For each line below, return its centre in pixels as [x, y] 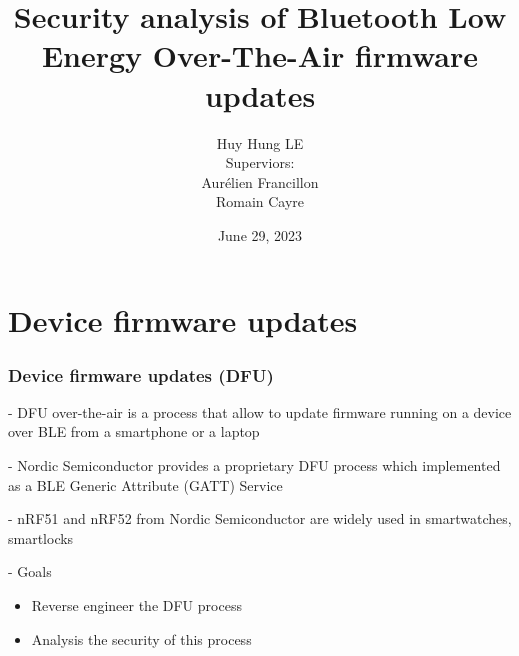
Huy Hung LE [260, 142]
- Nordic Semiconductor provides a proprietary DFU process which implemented [254, 465]
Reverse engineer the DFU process [136, 605]
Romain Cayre [260, 201]
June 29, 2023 [260, 234]
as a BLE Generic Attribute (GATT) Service [145, 484]
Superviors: [260, 162]
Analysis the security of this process [141, 638]
